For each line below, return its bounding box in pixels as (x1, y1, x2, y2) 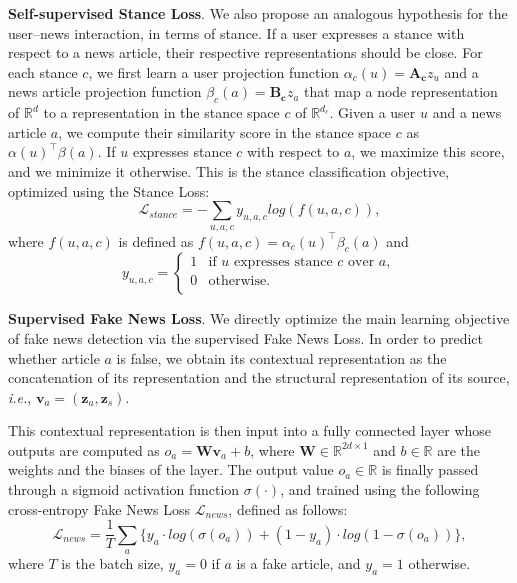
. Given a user (329, 102, 416, 123)
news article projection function (8, 81, 202, 102)
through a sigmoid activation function (8, 479, 240, 500)
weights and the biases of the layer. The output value (8, 459, 334, 480)
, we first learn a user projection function (88, 61, 340, 82)
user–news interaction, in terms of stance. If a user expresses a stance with (8, 22, 465, 43)
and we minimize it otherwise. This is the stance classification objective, (8, 160, 450, 181)
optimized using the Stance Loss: (8, 180, 210, 201)
